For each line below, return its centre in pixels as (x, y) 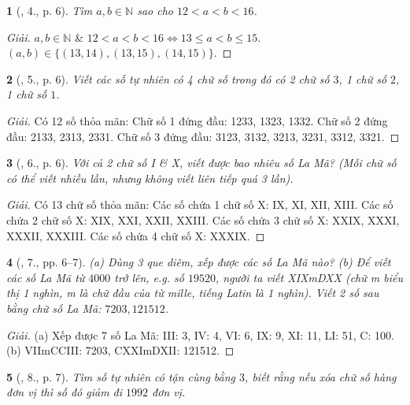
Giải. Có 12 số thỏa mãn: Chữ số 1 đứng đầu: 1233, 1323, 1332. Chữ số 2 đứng (197, 120)
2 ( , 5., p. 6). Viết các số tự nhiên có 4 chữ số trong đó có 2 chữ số (168, 78)
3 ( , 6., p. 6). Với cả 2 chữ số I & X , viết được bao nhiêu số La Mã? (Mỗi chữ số (201, 163)
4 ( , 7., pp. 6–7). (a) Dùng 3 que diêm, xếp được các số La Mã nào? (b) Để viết (199, 262)
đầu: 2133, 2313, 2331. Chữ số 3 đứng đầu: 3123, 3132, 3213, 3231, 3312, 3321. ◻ (203, 136)
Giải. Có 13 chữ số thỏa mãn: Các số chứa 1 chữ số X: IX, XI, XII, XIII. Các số (200, 204)
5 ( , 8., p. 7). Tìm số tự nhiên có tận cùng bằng (121, 376)
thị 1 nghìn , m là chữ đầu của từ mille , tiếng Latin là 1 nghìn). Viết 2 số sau (193, 293)
